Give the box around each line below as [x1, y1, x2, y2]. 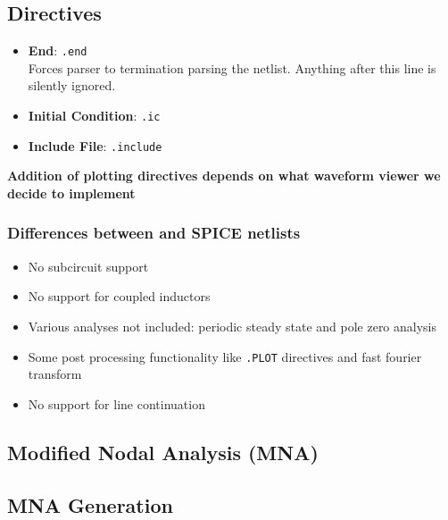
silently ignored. [28, 76, 116, 95]
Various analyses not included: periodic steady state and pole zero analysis [28, 316, 437, 335]
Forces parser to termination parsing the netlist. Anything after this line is [28, 58, 436, 77]
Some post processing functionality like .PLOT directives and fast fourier [28, 347, 422, 365]
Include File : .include [28, 136, 162, 155]
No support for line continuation [28, 394, 205, 413]
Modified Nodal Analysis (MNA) [7, 438, 319, 465]
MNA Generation [7, 491, 173, 518]
